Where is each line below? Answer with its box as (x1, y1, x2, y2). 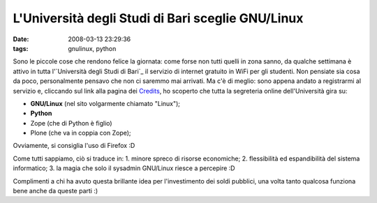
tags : (13, 44, 29, 52)
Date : (13, 35, 29, 43)
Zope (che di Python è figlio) (30, 119, 112, 127)
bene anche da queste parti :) (13, 187, 98, 195)
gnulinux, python (68, 44, 117, 52)
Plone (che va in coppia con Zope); (30, 129, 132, 137)
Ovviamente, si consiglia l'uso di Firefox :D (13, 142, 135, 150)
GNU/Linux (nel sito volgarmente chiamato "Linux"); (30, 99, 181, 107)
